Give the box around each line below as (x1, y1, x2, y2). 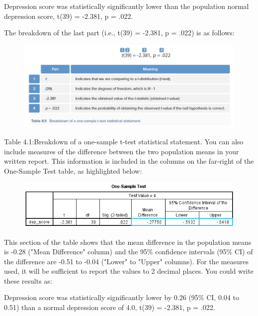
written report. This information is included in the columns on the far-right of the (4, 156, 254, 166)
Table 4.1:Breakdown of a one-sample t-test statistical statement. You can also (4, 136, 244, 147)
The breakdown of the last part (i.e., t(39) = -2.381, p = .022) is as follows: (4, 27, 235, 38)
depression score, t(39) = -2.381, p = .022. (4, 10, 133, 21)
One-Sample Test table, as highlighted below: (4, 165, 142, 176)
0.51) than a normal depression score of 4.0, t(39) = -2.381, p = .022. (4, 302, 215, 313)
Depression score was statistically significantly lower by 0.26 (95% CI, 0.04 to (4, 292, 239, 303)
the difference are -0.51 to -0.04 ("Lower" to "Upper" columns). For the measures (4, 256, 249, 266)
